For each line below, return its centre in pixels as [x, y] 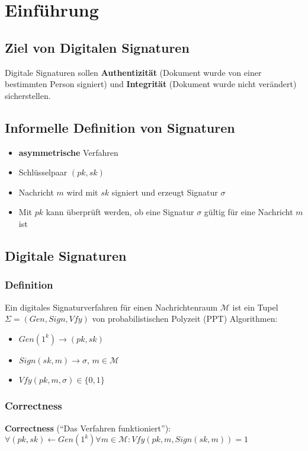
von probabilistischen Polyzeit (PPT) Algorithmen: [185, 319]
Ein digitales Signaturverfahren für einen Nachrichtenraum [111, 307]
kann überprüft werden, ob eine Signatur [120, 212]
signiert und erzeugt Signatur [165, 192]
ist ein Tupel [255, 307]
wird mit [82, 192]
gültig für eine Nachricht [248, 212]
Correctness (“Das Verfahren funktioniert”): [88, 428]
